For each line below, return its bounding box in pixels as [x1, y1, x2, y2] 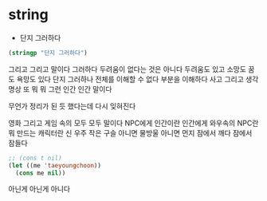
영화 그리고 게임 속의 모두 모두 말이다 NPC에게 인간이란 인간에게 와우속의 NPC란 [8, 118, 259, 128]
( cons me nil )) [15, 169, 66, 177]
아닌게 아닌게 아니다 [8, 184, 70, 194]
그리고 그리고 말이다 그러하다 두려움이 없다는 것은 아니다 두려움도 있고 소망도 [8, 64, 247, 73]
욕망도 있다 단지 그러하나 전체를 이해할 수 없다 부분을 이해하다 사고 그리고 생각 [16, 74, 259, 84]
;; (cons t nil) [8, 154, 62, 162]
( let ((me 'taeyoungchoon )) [8, 161, 102, 169]
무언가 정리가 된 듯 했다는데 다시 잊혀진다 [8, 101, 136, 111]
